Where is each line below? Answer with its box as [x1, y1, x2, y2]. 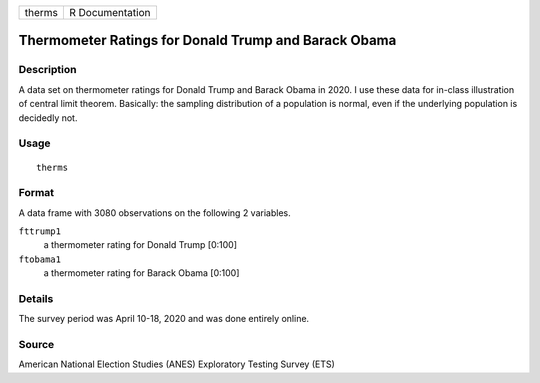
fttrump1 [18, 226, 62, 237]
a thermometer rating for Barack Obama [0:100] [43, 267, 240, 279]
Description [18, 63, 77, 77]
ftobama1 [18, 253, 62, 265]
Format [18, 186, 55, 200]
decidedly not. [18, 111, 78, 124]
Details [18, 291, 54, 305]
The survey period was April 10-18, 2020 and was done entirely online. [18, 313, 310, 325]
